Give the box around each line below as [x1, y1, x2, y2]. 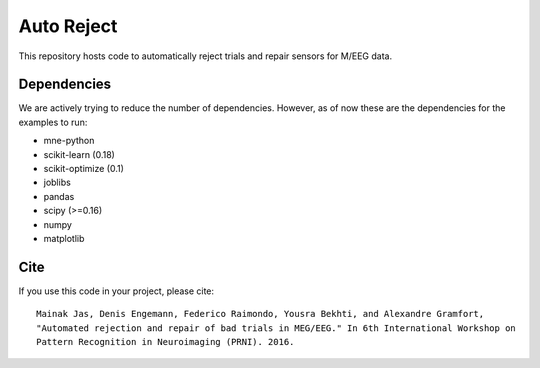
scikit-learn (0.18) [43, 148, 115, 160]
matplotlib [43, 232, 85, 244]
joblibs [43, 176, 72, 189]
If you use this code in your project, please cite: [18, 285, 215, 297]
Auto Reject [18, 15, 118, 37]
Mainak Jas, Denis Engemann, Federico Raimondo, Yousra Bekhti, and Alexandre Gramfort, [36, 308, 485, 320]
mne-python [43, 135, 95, 147]
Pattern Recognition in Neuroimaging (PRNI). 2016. [36, 336, 295, 348]
